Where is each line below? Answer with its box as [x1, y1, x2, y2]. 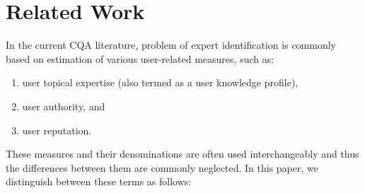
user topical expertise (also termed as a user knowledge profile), [22, 75, 299, 90]
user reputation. [22, 122, 92, 137]
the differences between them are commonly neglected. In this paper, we [6, 160, 318, 175]
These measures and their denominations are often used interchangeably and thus [6, 146, 359, 161]
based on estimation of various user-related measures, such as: [6, 51, 274, 66]
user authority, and [22, 98, 105, 113]
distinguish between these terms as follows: [6, 174, 192, 189]
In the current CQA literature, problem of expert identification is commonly [6, 37, 336, 52]
